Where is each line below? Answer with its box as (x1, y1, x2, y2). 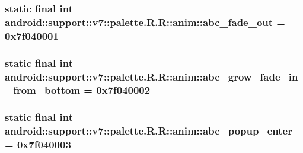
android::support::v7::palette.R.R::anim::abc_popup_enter (5, 123, 292, 138)
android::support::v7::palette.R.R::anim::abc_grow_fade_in (5, 69, 298, 84)
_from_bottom (5, 82, 81, 97)
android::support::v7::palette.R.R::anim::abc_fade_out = (5, 14, 285, 29)
